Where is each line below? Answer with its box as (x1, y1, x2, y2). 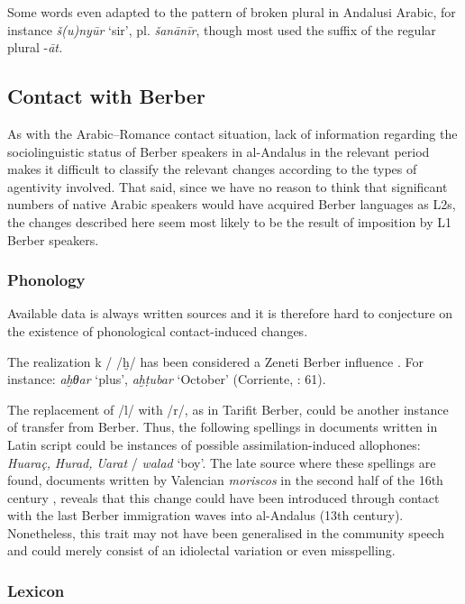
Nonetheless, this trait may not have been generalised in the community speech (7, 523, 444, 542)
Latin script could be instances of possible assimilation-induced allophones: (7, 435, 421, 453)
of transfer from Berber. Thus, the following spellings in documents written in (7, 417, 438, 436)
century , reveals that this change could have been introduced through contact (7, 488, 440, 507)
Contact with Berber (7, 82, 205, 110)
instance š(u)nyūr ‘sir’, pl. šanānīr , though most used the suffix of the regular (7, 20, 436, 39)
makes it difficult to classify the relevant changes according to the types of (7, 160, 417, 178)
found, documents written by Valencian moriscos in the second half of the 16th (7, 471, 443, 490)
